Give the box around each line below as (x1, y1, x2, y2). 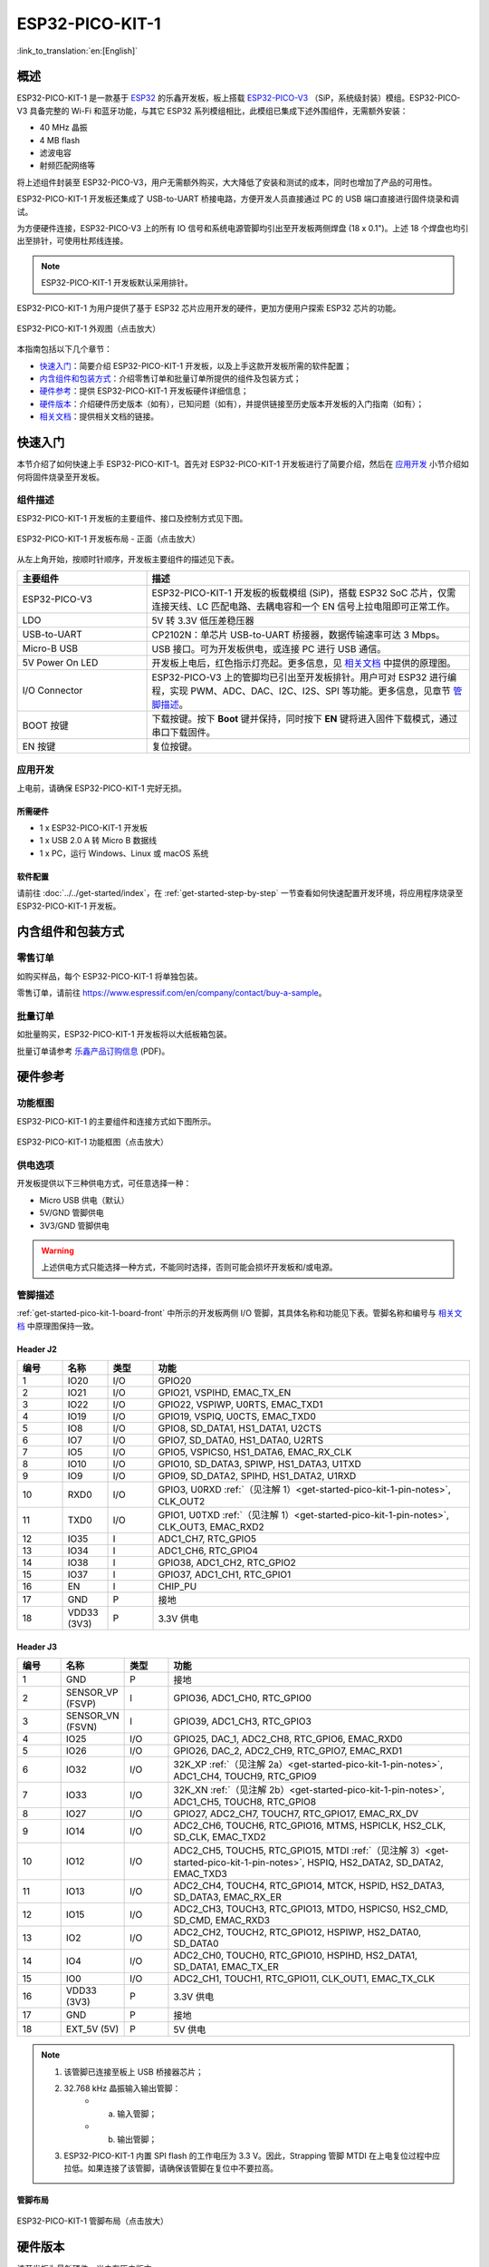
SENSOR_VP (65, 1687, 119, 1699)
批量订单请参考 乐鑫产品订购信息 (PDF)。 (16, 1046, 170, 1056)
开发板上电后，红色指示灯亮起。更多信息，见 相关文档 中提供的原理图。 (151, 657, 456, 669)
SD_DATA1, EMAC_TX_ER (173, 1961, 280, 1973)
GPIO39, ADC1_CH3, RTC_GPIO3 (173, 1715, 312, 1727)
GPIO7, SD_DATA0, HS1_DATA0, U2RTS (158, 1434, 324, 1446)
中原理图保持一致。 (26, 1320, 99, 1331)
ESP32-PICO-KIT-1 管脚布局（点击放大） (16, 2215, 169, 2226)
